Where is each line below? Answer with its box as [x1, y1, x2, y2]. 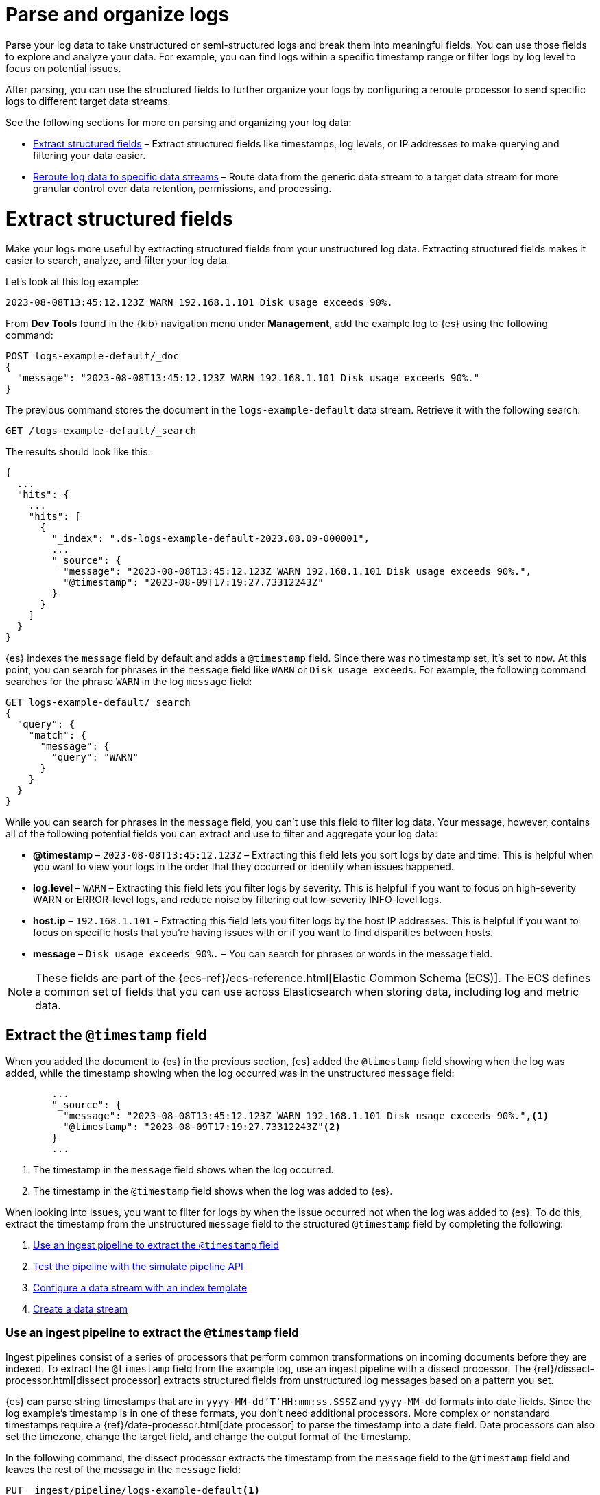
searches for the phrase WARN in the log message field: [5, 675, 252, 688]
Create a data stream [33, 1303, 128, 1315]
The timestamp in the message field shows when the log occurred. [33, 1164, 334, 1176]
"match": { [28, 730, 87, 741]
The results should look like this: [5, 446, 151, 458]
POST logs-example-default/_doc [5, 350, 179, 362]
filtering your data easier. [33, 149, 146, 161]
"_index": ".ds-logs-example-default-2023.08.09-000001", [51, 533, 370, 545]
